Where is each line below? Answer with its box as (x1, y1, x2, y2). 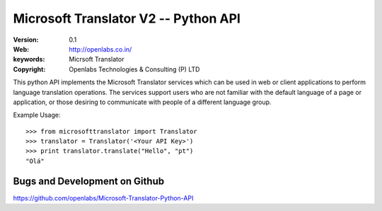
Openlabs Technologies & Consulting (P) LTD (69, 64, 200, 74)
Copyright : (13, 64, 46, 74)
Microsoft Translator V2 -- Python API (13, 11, 241, 26)
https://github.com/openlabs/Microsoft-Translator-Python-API (13, 193, 194, 202)
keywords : (13, 55, 45, 64)
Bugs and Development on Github (13, 175, 165, 187)
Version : (13, 35, 39, 44)
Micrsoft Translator (69, 55, 125, 64)
